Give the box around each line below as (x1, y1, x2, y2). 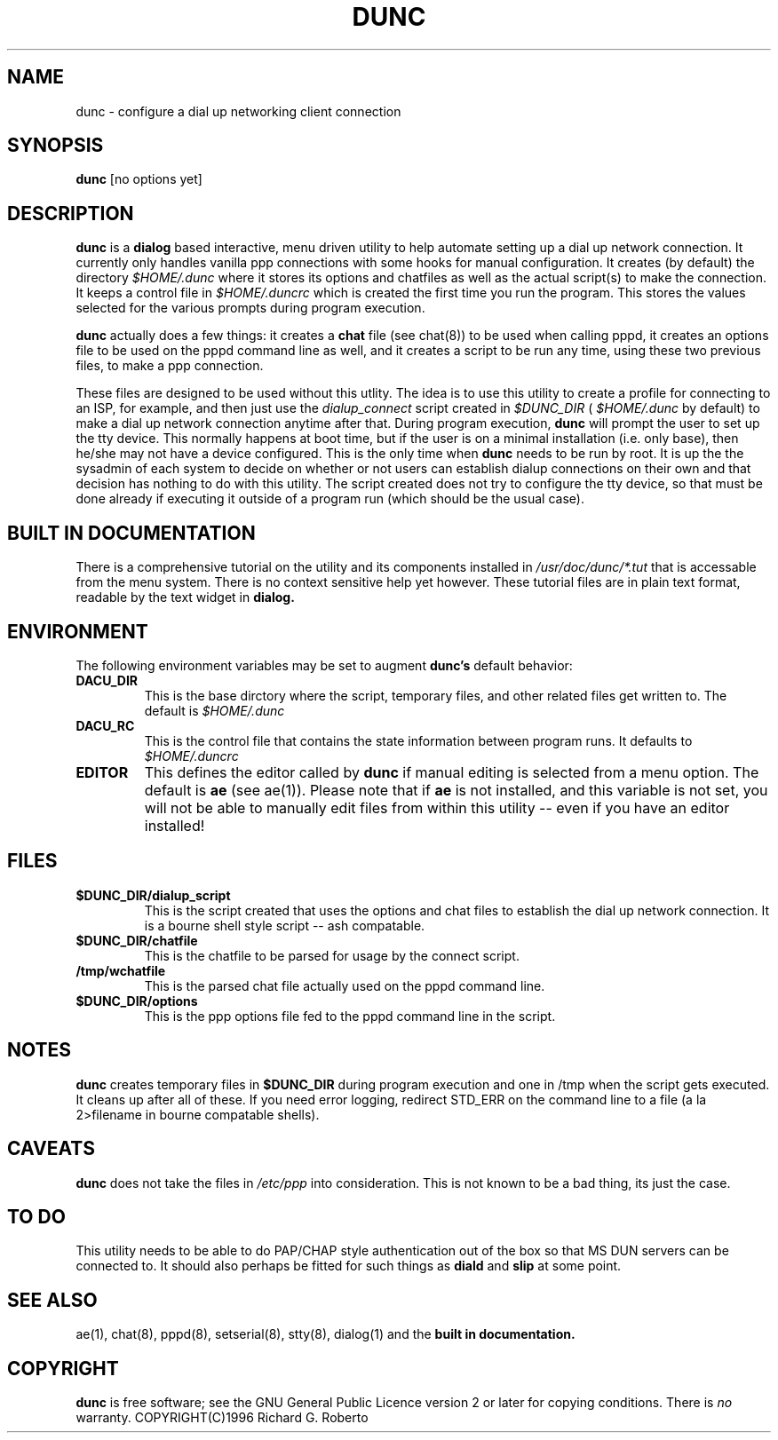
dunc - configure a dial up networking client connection (75, 103, 401, 119)
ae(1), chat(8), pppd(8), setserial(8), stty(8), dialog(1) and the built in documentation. (75, 1326, 576, 1342)
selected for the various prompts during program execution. (75, 300, 425, 316)
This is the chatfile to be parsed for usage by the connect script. (144, 947, 520, 963)
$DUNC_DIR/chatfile (75, 932, 198, 948)
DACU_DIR (75, 672, 139, 688)
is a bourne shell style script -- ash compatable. (144, 917, 425, 933)
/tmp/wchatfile (75, 962, 166, 978)
